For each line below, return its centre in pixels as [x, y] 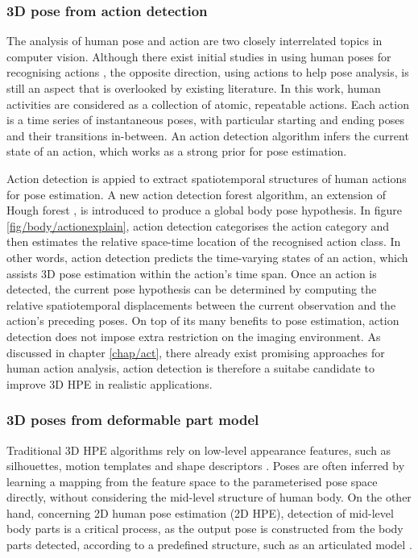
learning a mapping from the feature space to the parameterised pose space [192, 481]
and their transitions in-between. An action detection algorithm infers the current [208, 135]
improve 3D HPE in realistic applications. [110, 383]
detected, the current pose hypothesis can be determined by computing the [192, 289]
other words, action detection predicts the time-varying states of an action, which [207, 257]
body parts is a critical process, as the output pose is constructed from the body [205, 529]
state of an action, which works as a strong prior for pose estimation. [177, 151]
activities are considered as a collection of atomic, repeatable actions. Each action [208, 104]
